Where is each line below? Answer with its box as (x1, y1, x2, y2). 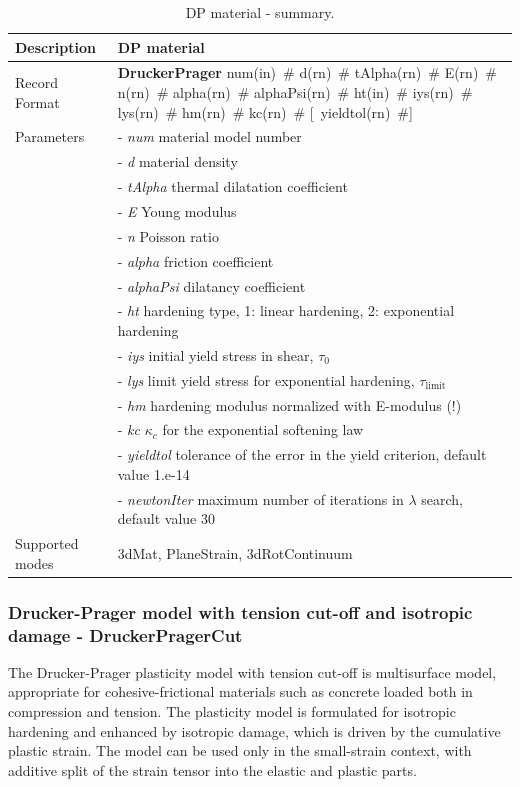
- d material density (117, 151, 238, 172)
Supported (15, 533, 79, 554)
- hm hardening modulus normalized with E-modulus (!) (117, 394, 462, 415)
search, (421, 488, 463, 509)
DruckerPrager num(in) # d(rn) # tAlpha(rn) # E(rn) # (117, 62, 497, 83)
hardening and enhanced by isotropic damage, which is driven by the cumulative (8, 720, 501, 741)
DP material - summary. (185, 2, 335, 22)
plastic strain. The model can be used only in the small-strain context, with (8, 740, 472, 761)
